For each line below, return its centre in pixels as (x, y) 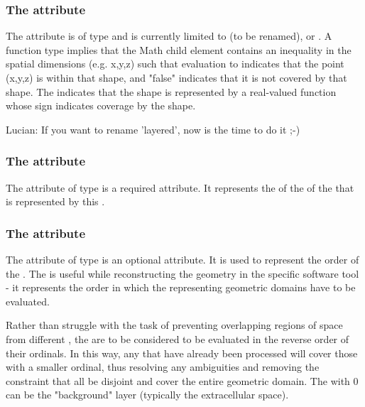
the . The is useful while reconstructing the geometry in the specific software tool (182, 273)
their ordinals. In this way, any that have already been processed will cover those (182, 353)
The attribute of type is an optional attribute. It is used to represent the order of (182, 259)
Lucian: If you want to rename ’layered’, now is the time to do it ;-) (153, 129)
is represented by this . (55, 201)
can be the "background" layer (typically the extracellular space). (147, 395)
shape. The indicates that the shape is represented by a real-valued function (171, 91)
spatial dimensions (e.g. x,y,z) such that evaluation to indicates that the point (175, 64)
